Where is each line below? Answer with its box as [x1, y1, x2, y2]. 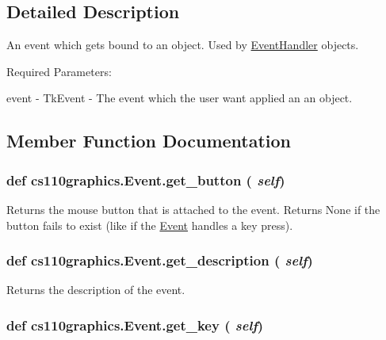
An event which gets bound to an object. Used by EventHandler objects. [6, 36, 359, 53]
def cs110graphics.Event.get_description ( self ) [6, 250, 313, 270]
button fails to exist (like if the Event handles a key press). [6, 216, 293, 233]
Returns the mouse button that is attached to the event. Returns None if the [6, 201, 380, 217]
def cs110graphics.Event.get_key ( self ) [6, 315, 264, 334]
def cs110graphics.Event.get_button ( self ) [6, 170, 285, 189]
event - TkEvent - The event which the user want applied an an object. [6, 90, 353, 106]
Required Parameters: [6, 63, 112, 79]
